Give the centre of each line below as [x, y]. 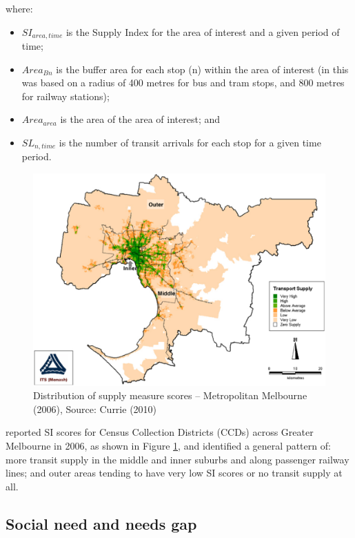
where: [19, 8]
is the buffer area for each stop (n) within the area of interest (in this [202, 69]
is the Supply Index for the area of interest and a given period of [203, 31]
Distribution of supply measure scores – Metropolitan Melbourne [170, 395]
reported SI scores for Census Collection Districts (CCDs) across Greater [160, 432]
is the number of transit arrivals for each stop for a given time [190, 143]
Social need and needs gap [101, 523]
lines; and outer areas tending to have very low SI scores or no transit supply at [174, 473]
